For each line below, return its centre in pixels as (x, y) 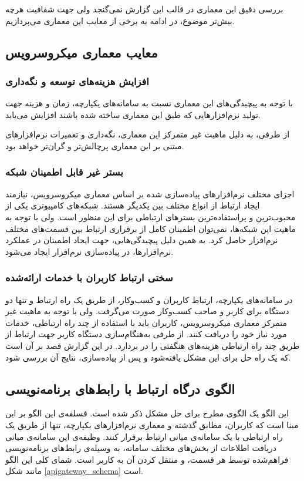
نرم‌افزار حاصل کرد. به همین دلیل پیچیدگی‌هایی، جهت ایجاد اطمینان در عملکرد (142, 240)
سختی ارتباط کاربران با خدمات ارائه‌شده (89, 277)
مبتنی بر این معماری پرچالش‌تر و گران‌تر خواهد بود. (95, 145)
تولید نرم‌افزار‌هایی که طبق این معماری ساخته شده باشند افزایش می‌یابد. (133, 114)
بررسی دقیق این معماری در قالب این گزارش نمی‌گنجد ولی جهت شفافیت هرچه (144, 9)
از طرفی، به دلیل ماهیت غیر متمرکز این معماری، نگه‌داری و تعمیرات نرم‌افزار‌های (148, 134)
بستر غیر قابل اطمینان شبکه (64, 172)
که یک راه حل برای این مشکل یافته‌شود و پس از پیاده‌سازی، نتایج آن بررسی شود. (148, 357)
